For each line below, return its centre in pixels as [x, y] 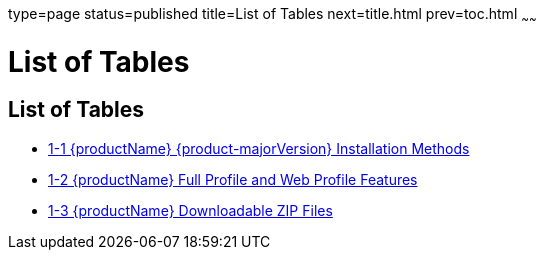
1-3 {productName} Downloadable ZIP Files [190, 210]
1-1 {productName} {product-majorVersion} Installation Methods [259, 148]
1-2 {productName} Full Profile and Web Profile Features [233, 179]
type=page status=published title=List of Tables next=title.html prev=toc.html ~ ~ [272, 15]
